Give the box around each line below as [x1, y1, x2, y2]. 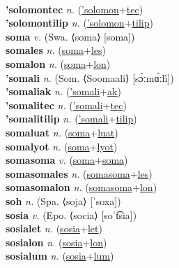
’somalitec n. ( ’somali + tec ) [6, 97, 127, 112]
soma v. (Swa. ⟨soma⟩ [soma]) [6, 29, 135, 43]
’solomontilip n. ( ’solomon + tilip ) [6, 15, 153, 30]
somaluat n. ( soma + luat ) [6, 125, 118, 139]
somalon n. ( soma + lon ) [6, 56, 111, 71]
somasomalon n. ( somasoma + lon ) [6, 180, 157, 195]
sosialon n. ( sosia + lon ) [6, 234, 107, 249]
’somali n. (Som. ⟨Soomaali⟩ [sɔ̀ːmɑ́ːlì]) [6, 70, 174, 85]
